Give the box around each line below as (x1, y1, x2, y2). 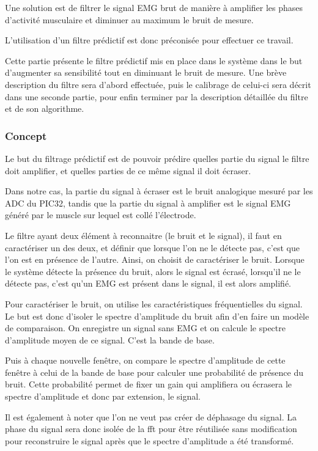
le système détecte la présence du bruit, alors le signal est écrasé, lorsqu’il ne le (5, 265, 301, 277)
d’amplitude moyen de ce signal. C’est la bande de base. (5, 333, 215, 346)
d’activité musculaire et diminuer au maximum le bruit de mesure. (5, 13, 254, 26)
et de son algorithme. (5, 102, 84, 115)
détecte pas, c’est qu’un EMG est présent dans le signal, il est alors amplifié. (5, 277, 292, 290)
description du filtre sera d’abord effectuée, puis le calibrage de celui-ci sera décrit (5, 78, 311, 90)
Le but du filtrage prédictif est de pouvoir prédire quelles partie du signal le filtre (5, 152, 309, 164)
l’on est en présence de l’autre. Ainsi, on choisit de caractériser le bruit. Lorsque (5, 253, 305, 266)
